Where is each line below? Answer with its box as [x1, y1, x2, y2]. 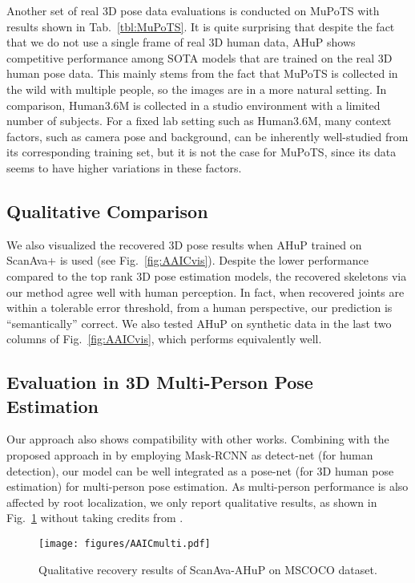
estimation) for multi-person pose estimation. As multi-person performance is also [6, 478, 409, 495]
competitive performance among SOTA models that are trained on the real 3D [6, 49, 393, 66]
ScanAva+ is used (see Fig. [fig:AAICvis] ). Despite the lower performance [6, 252, 369, 269]
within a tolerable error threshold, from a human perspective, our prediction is [6, 299, 393, 316]
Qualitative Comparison [6, 198, 208, 223]
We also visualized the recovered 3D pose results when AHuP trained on [6, 236, 362, 253]
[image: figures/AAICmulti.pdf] [38, 538, 211, 550]
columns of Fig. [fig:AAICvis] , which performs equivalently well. [6, 330, 322, 347]
